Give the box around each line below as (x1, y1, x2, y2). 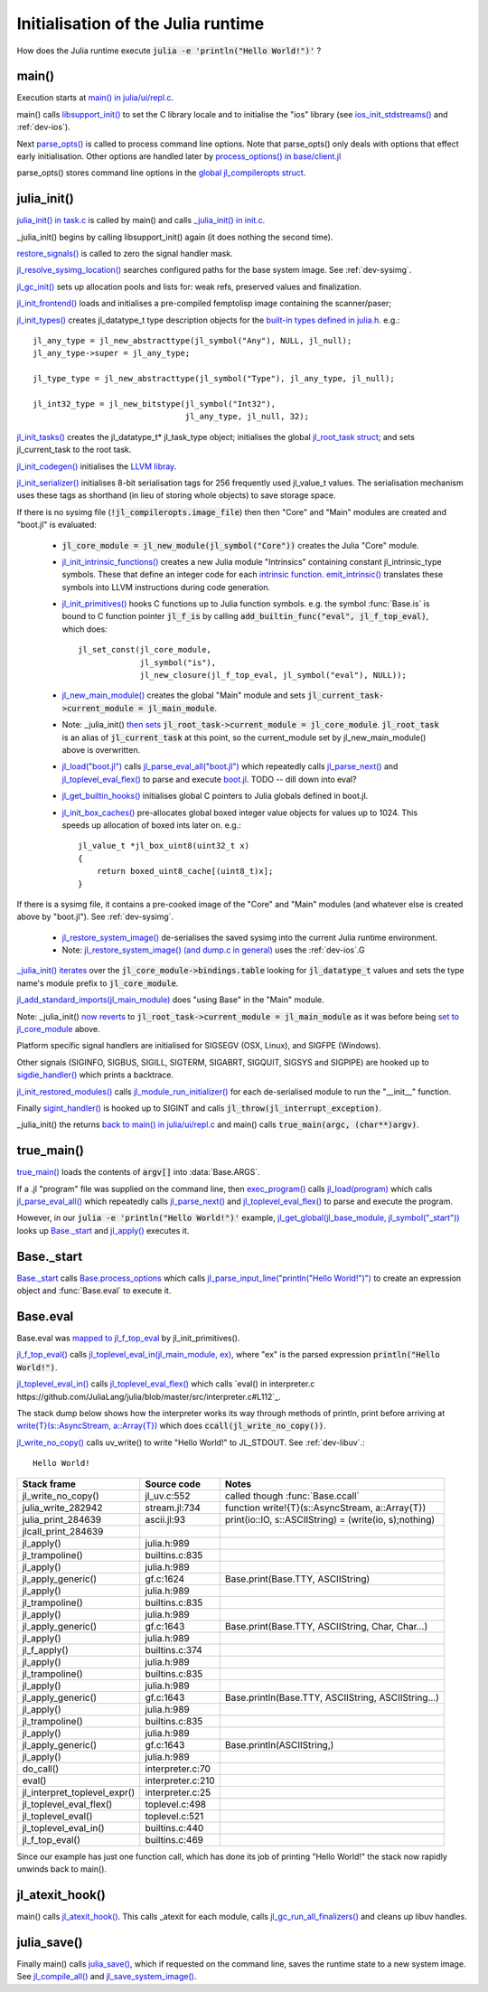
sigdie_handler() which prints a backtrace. (16, 1069, 174, 1080)
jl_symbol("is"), (139, 657, 217, 668)
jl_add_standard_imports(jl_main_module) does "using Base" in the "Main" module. (16, 994, 324, 1005)
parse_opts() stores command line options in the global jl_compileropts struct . (16, 167, 306, 178)
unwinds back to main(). (16, 1863, 108, 1875)
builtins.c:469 (145, 1833, 203, 1846)
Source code (145, 1478, 201, 1490)
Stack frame (22, 1478, 77, 1490)
